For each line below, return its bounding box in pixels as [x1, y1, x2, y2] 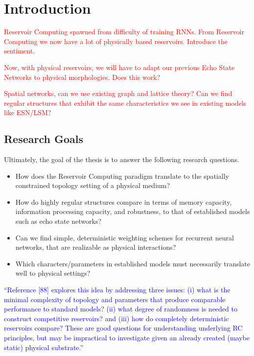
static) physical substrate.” [4, 342, 84, 352]
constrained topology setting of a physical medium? [15, 180, 170, 190]
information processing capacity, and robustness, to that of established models [15, 206, 250, 216]
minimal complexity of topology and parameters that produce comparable [4, 294, 226, 304]
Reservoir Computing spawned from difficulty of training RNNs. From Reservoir [4, 26, 244, 37]
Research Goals [4, 131, 84, 146]
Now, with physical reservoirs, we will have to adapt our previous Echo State [4, 62, 235, 72]
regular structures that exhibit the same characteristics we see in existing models [4, 97, 247, 108]
